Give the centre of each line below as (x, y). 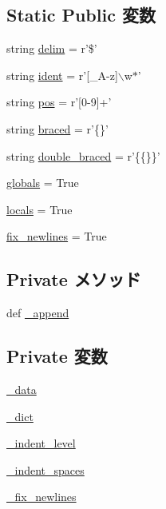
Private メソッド (74, 279)
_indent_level (41, 443)
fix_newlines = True (57, 236)
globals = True (43, 183)
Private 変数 (57, 356)
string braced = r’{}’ (57, 128)
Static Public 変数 (81, 15)
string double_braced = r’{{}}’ (83, 155)
